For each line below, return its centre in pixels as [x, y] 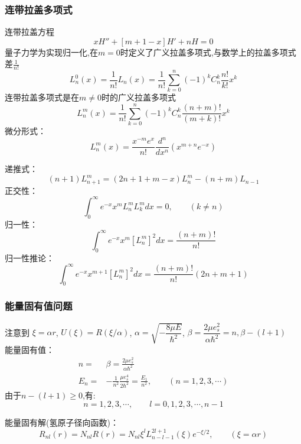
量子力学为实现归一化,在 [51, 52]
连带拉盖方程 [30, 32]
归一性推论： [30, 257]
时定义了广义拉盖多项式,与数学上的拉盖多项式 [208, 52]
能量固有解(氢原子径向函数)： [62, 422]
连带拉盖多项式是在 [42, 97]
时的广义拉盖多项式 [138, 97]
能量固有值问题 [39, 306]
